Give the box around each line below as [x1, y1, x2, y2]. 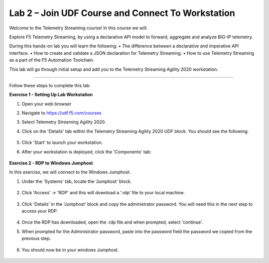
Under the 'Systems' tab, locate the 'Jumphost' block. [21, 178, 132, 184]
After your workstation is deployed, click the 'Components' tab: [21, 148, 151, 154]
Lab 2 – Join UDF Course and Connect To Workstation [9, 7, 235, 18]
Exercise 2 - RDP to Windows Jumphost [9, 160, 93, 166]
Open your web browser [21, 101, 72, 107]
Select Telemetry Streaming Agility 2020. [21, 119, 106, 125]
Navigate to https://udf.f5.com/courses [21, 110, 102, 116]
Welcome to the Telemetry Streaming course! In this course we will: [9, 25, 148, 31]
